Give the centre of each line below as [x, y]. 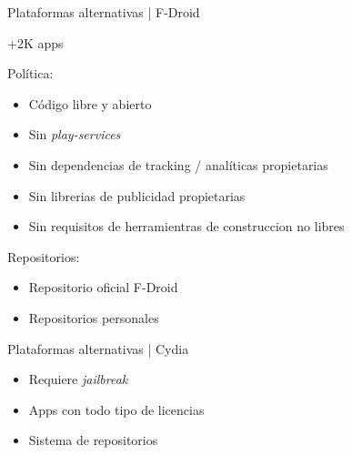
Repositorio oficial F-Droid [103, 287]
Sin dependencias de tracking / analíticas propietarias [178, 164]
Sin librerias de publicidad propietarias [137, 195]
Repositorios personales [94, 317]
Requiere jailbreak [78, 379]
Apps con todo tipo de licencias [116, 409]
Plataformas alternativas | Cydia [98, 348]
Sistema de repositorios [93, 440]
